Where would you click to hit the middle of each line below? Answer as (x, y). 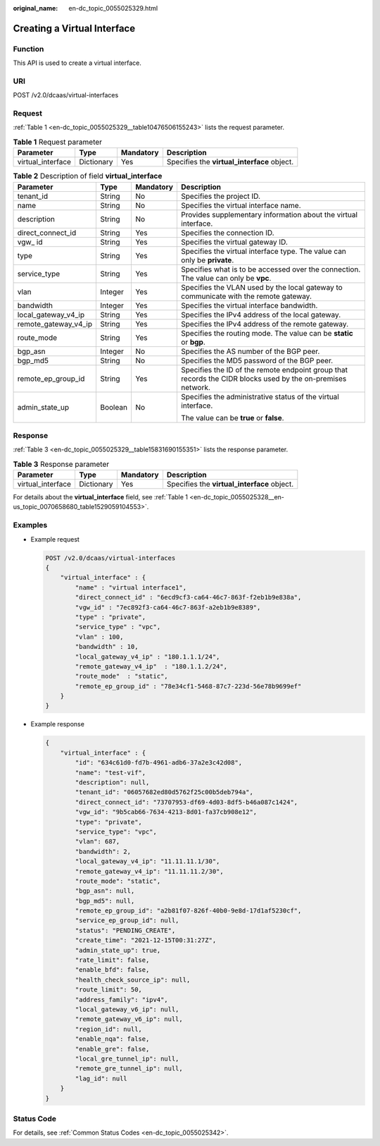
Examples (30, 525)
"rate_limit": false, (112, 960)
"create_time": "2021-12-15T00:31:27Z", (146, 940)
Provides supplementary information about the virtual (269, 214)
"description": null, (112, 782)
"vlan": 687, (97, 842)
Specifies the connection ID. (227, 233)
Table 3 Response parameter (61, 464)
